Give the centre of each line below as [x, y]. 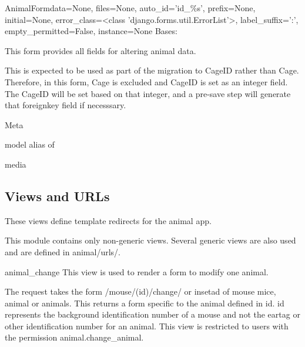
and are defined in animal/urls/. [63, 251]
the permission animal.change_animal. [74, 337]
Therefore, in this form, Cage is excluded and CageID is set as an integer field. [146, 81]
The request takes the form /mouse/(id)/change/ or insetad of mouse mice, [140, 291]
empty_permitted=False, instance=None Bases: [91, 31]
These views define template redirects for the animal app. [108, 220]
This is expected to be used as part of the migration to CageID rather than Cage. [152, 70]
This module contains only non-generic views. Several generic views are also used [150, 240]
